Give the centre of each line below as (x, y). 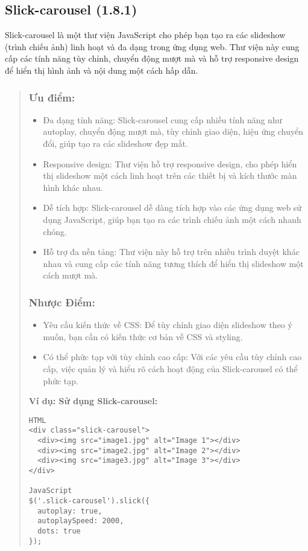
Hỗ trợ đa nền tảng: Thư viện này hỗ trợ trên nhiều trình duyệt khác (171, 252)
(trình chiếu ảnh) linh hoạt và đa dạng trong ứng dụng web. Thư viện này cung (152, 46)
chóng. (55, 231)
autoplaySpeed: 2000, (81, 521)
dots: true (59, 531)
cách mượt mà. (71, 275)
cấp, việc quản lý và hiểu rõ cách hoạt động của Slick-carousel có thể (170, 368)
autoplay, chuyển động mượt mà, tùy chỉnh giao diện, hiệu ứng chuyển (173, 131)
